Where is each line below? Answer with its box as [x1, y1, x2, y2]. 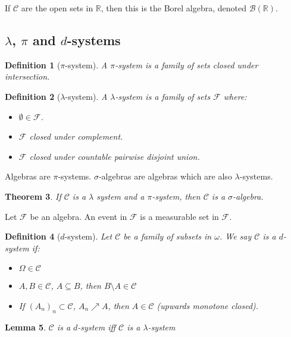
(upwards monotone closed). [157, 299, 259, 311]
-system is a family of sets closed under [115, 58, 258, 71]
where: [223, 90, 247, 102]
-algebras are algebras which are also [98, 170, 232, 182]
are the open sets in [21, 2, 93, 14]
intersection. [5, 70, 50, 83]
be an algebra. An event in [30, 210, 127, 222]
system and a [96, 190, 145, 202]
